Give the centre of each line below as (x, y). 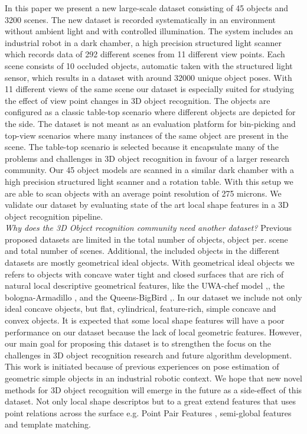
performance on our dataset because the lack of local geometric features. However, (153, 332)
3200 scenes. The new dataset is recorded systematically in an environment (141, 19)
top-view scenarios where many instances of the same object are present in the (147, 135)
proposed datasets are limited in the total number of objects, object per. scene (146, 239)
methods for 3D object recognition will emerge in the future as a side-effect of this (153, 389)
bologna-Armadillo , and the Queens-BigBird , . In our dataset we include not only (153, 297)
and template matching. (48, 424)
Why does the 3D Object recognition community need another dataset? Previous (148, 228)
